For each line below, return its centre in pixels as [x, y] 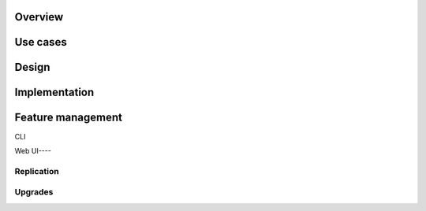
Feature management [68, 118]
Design [32, 67]
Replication [37, 171]
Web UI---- [33, 150]
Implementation [54, 93]
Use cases [41, 42]
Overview [39, 17]
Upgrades [34, 192]
